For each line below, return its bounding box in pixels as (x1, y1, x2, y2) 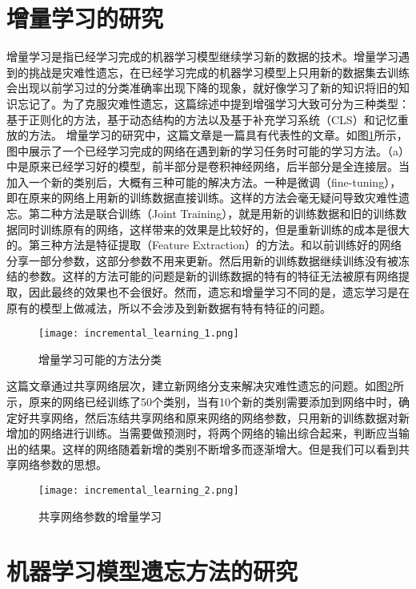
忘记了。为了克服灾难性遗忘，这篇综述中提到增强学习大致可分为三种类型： (17, 95, 410, 111)
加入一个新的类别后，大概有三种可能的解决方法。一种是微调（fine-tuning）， (6, 173, 402, 190)
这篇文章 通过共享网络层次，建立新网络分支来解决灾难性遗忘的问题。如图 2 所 (6, 377, 404, 394)
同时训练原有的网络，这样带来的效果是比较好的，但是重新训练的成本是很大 (17, 220, 410, 237)
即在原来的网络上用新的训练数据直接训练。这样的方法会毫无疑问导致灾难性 (6, 189, 398, 206)
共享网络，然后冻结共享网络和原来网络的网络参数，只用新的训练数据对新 (28, 409, 410, 426)
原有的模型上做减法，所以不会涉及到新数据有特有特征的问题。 (6, 299, 331, 316)
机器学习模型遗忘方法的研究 (6, 555, 298, 587)
